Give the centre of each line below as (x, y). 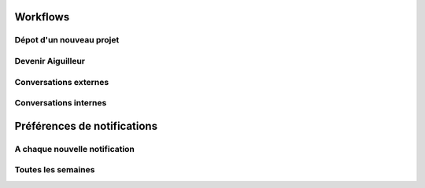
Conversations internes (61, 103)
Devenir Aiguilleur (50, 61)
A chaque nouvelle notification (75, 149)
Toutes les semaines (55, 170)
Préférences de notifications (86, 126)
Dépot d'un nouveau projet (67, 40)
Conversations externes (62, 82)
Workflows (42, 17)
